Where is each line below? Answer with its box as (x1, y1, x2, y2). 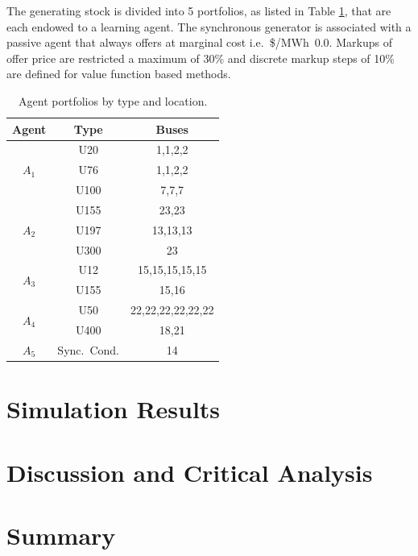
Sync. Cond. (57, 341, 119, 358)
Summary (6, 518, 116, 551)
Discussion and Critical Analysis (6, 455, 373, 488)
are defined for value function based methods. (6, 65, 231, 82)
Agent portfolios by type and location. (19, 92, 208, 109)
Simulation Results (6, 392, 221, 425)
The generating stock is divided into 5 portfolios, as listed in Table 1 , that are (6, 2, 391, 19)
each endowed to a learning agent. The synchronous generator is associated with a (6, 18, 412, 35)
